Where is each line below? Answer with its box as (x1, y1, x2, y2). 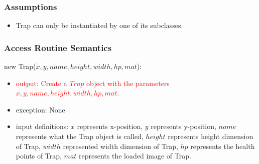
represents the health (190, 140, 255, 151)
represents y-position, (151, 121, 216, 131)
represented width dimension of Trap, (63, 140, 178, 151)
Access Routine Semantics (4, 41, 112, 53)
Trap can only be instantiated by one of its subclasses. (16, 20, 183, 30)
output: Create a (16, 77, 67, 88)
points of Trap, (16, 150, 62, 161)
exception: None (16, 104, 65, 114)
